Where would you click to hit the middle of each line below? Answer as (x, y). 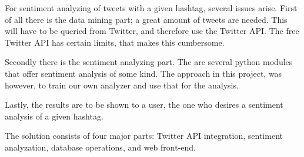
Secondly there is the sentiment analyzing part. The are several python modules (149, 62)
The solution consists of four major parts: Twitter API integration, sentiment (144, 136)
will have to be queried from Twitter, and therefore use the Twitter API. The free (152, 31)
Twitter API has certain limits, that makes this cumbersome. (115, 42)
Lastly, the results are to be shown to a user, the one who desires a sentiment (144, 105)
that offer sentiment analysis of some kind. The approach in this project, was (143, 73)
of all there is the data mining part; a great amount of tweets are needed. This (146, 19)
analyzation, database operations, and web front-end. (100, 147)
